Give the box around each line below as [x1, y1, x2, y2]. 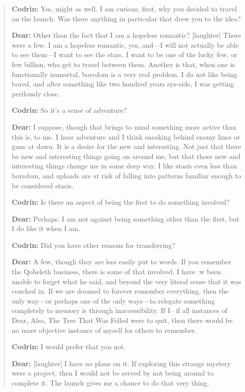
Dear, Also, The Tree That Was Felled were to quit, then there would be [11, 315, 233, 325]
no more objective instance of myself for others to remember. [11, 324, 197, 335]
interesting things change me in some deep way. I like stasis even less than [11, 160, 237, 171]
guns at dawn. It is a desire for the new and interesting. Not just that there [11, 141, 242, 152]
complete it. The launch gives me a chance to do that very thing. [11, 378, 209, 388]
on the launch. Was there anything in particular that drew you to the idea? [11, 13, 241, 23]
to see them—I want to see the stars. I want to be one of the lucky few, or [11, 49, 238, 60]
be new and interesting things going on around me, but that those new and [11, 151, 241, 161]
